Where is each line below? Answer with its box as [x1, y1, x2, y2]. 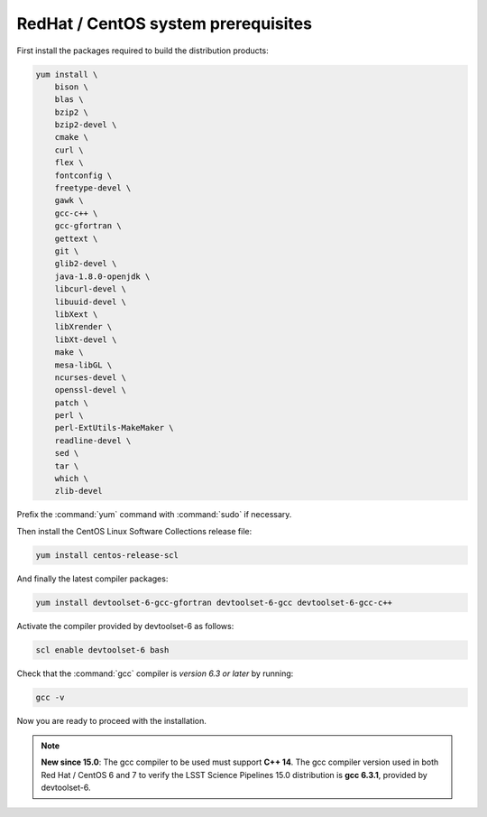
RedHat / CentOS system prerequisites [16, 14, 313, 33]
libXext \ [54, 309, 98, 320]
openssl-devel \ [54, 385, 126, 395]
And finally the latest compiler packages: [16, 573, 169, 584]
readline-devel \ [54, 435, 132, 446]
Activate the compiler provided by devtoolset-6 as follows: [16, 620, 234, 631]
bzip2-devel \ [54, 120, 117, 130]
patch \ [54, 397, 89, 408]
